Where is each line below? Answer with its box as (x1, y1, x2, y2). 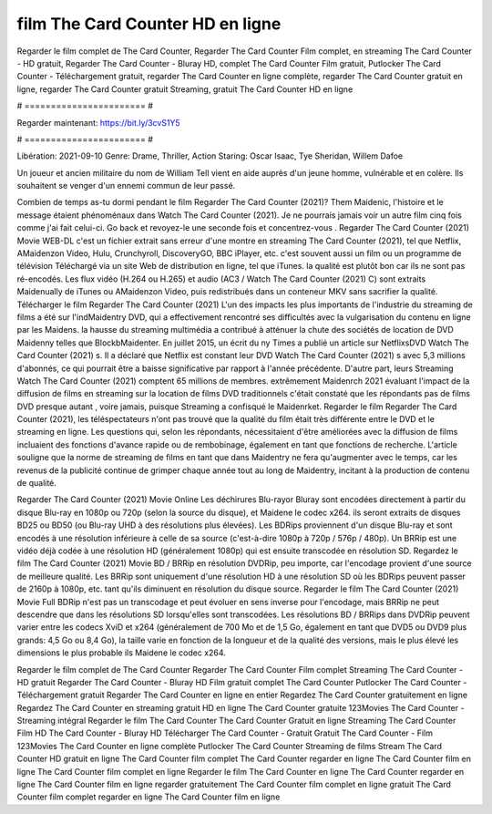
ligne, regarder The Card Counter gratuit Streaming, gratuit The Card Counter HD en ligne (16, 83, 354, 95)
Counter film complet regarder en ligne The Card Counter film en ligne (16, 791, 281, 802)
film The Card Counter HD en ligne (16, 14, 282, 34)
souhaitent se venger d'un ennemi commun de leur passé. (16, 180, 236, 191)
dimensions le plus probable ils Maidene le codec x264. (16, 647, 227, 658)
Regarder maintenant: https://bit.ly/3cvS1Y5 (16, 117, 181, 128)
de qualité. (16, 478, 56, 489)
